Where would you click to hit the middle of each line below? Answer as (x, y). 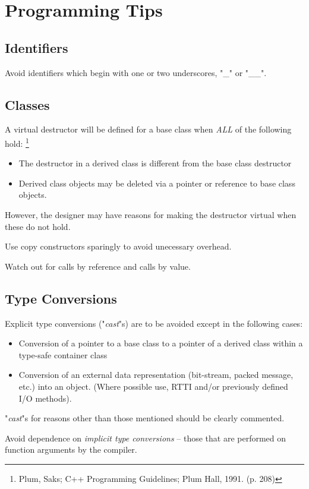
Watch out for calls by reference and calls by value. (98, 266)
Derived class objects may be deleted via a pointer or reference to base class (157, 183)
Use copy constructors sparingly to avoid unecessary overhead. (118, 246)
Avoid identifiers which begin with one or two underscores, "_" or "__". (136, 72)
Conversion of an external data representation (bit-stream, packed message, (156, 375)
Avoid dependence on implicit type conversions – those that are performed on (146, 438)
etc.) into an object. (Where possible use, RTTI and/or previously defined (153, 386)
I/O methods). (45, 398)
